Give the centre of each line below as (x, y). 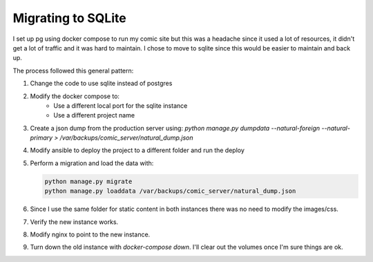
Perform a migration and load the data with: (92, 163)
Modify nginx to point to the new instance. (90, 234)
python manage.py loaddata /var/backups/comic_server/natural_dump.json (170, 191)
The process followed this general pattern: (73, 71)
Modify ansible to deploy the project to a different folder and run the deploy (137, 150)
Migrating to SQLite (70, 18)
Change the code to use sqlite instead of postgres (101, 84)
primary (41, 138)
